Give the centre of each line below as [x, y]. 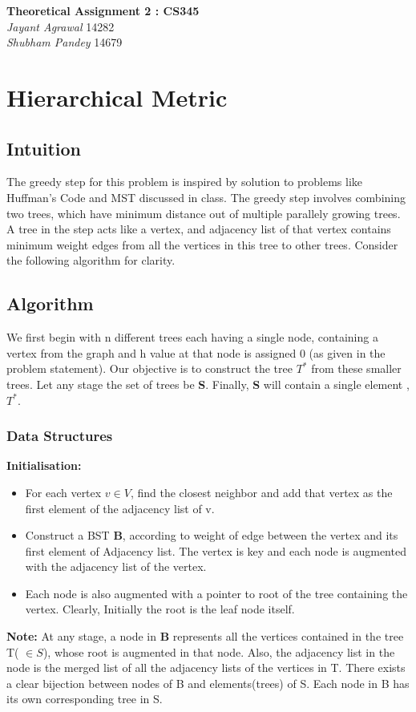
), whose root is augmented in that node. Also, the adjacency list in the [219, 651]
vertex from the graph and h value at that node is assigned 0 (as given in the [196, 352]
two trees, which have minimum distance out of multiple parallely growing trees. [204, 213]
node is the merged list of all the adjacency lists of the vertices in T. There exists [206, 667]
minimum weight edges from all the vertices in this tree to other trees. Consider [202, 244]
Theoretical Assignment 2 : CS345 [103, 10]
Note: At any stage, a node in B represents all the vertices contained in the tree [205, 636]
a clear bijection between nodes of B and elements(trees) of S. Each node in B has [208, 683]
